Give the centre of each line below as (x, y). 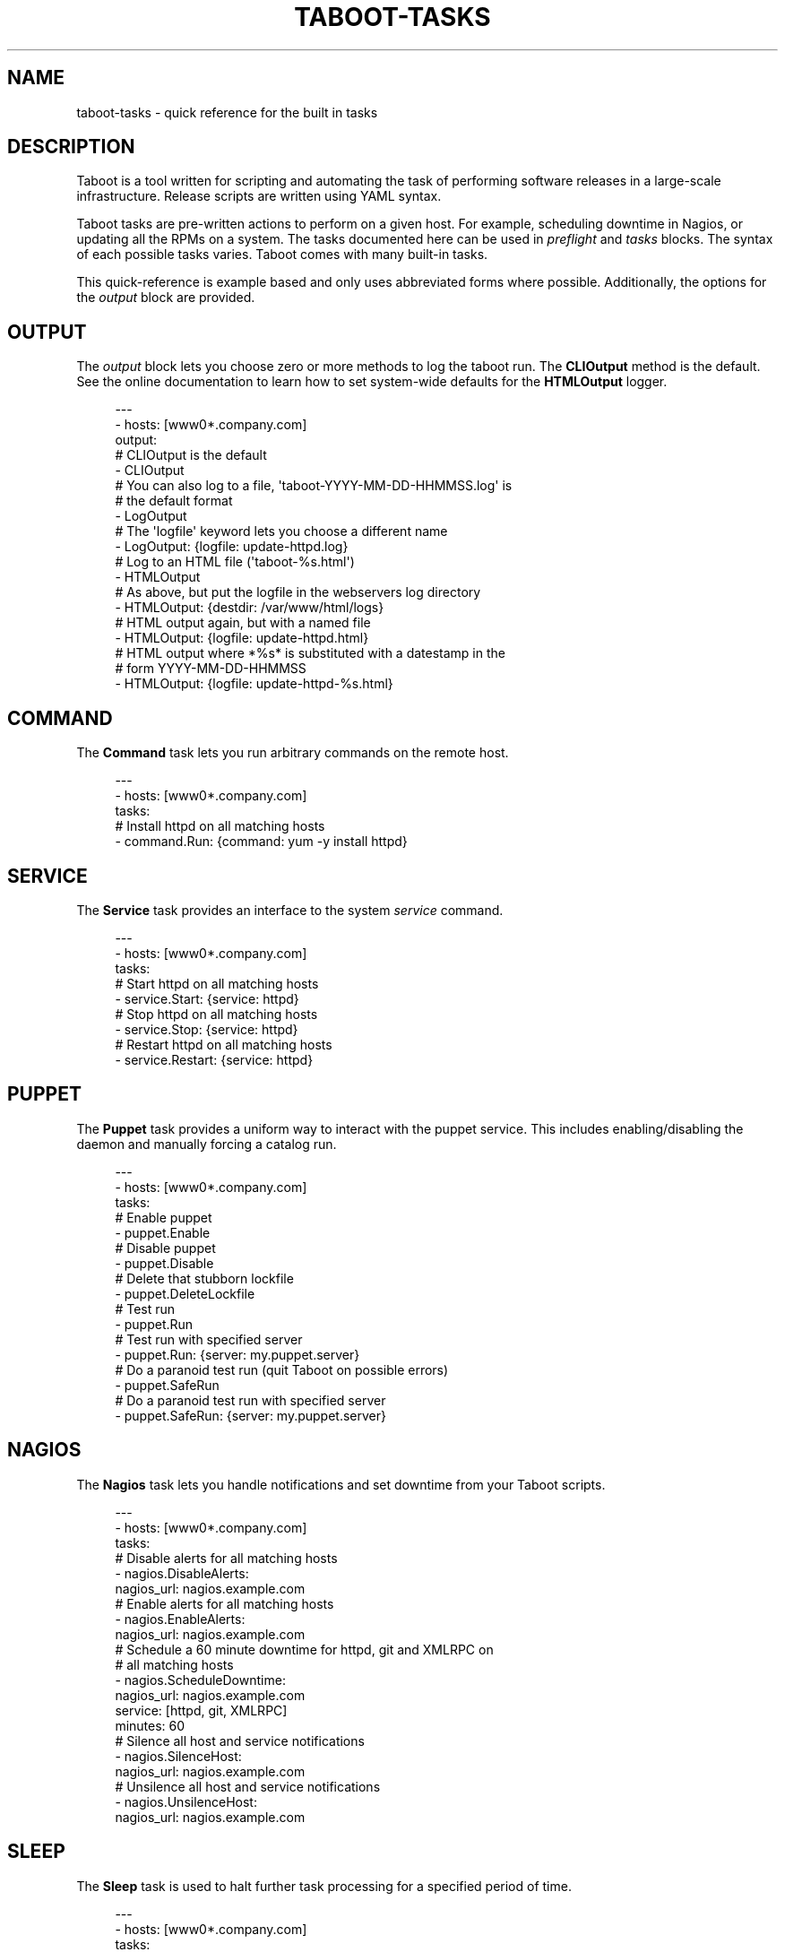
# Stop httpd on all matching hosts (216, 1014)
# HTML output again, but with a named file (243, 623)
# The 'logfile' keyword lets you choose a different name (281, 531)
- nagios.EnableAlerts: (180, 1619)
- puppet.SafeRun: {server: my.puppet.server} (251, 1415)
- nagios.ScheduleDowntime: (200, 1680)
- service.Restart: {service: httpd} (214, 1059)
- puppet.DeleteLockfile (185, 1293)
